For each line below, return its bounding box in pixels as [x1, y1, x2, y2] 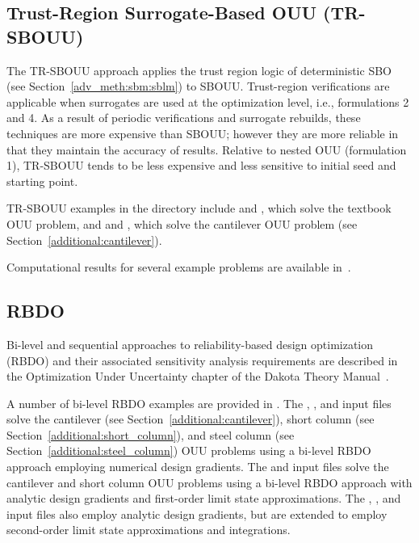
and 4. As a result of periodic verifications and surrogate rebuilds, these [6, 109, 361, 126]
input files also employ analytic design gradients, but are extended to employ [6, 505, 388, 522]
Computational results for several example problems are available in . [6, 259, 351, 276]
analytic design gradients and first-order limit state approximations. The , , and [6, 490, 401, 507]
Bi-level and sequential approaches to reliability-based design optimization [6, 335, 374, 352]
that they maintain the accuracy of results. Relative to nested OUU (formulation [6, 141, 407, 158]
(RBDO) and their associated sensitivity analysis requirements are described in [6, 351, 398, 368]
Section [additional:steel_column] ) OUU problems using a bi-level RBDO [6, 442, 371, 459]
